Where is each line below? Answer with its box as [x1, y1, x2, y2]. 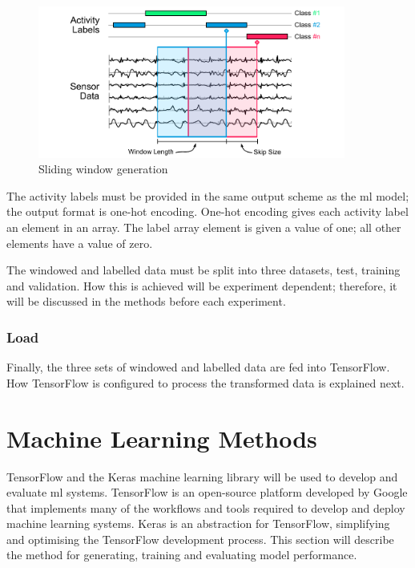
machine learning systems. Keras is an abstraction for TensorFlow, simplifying [6, 515, 390, 532]
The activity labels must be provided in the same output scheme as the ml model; [6, 187, 409, 204]
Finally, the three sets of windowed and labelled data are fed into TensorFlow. [6, 359, 390, 375]
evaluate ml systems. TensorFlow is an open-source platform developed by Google [6, 484, 408, 501]
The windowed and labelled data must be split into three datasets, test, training [6, 262, 401, 278]
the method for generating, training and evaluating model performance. [6, 546, 357, 563]
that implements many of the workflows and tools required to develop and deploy [6, 499, 405, 516]
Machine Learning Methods [6, 421, 317, 454]
